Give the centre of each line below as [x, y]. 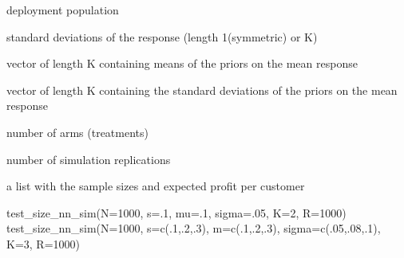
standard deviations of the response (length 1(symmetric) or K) [162, 36]
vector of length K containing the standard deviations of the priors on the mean [202, 90]
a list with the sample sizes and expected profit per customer [156, 186]
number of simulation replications [89, 159]
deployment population [63, 10]
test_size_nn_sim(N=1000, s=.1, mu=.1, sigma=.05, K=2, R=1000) [176, 212]
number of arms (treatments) [77, 132]
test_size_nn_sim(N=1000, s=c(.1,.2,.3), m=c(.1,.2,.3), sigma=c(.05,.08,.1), [194, 228]
